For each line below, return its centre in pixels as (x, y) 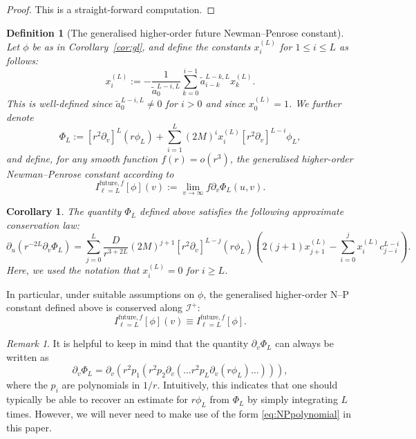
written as (28, 356)
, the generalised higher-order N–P (276, 293)
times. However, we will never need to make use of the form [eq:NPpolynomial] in (179, 414)
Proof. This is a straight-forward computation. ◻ (111, 9)
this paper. (29, 427)
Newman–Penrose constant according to (90, 173)
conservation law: (43, 224)
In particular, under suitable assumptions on (101, 293)
